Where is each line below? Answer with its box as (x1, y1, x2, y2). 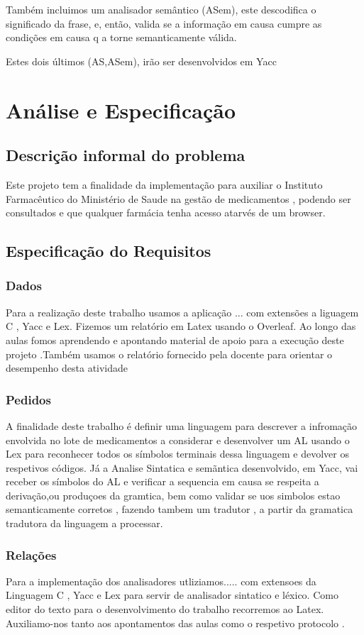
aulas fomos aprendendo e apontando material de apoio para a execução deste (6, 332, 344, 347)
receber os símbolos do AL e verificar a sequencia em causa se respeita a (6, 474, 319, 489)
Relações (6, 546, 57, 563)
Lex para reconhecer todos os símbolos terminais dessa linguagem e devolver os (6, 446, 349, 461)
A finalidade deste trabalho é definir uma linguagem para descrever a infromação (6, 418, 358, 433)
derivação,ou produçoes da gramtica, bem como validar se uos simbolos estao (6, 487, 341, 502)
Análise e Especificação (6, 95, 236, 124)
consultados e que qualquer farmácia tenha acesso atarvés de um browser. (6, 205, 326, 220)
